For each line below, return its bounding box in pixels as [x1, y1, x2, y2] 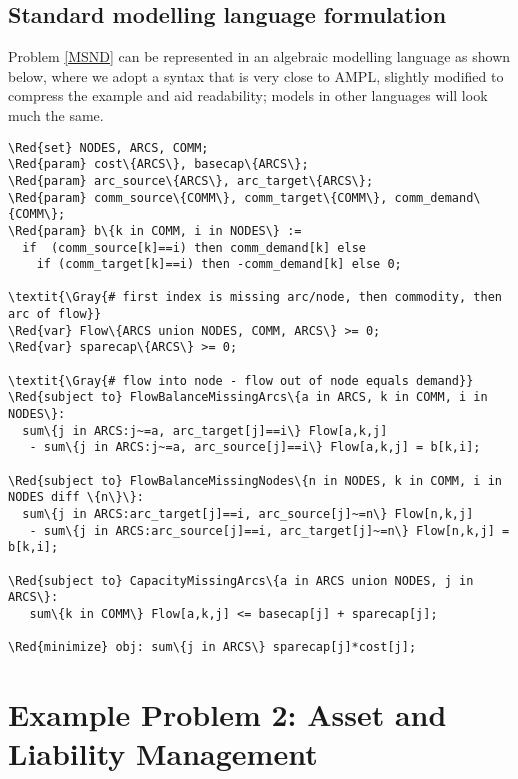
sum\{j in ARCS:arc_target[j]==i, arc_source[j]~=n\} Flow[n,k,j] [22, 507, 474, 522]
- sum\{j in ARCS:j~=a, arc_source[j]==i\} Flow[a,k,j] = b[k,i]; [29, 440, 481, 455]
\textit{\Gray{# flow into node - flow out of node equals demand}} [8, 373, 474, 388]
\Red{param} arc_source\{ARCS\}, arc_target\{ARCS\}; [8, 173, 374, 188]
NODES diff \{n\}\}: [8, 490, 145, 505]
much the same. [8, 104, 104, 125]
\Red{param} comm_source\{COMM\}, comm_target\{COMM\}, [8, 190, 388, 205]
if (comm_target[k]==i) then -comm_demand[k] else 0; [36, 257, 402, 272]
